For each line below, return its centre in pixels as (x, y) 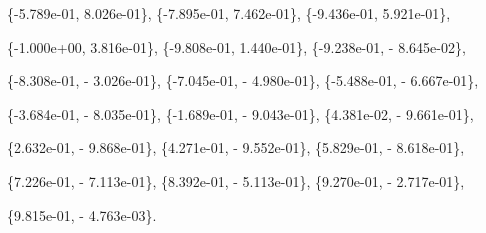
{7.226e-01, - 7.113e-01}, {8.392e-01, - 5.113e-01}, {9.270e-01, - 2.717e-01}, (236, 180)
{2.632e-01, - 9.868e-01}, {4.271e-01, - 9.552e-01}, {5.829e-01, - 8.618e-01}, (236, 147)
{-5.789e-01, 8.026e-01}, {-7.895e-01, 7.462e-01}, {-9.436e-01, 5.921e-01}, (229, 13)
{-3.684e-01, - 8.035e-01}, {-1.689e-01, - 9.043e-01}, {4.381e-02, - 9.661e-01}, (240, 113)
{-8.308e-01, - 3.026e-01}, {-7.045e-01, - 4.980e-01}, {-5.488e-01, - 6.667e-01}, (243, 80)
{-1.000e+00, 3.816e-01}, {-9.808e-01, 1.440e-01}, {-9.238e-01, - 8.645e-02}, (236, 46)
